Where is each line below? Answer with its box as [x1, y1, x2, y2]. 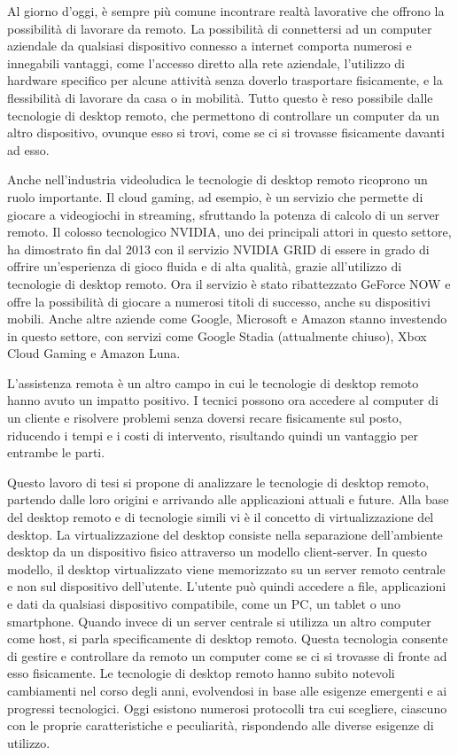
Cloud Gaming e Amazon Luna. [7, 344, 181, 362]
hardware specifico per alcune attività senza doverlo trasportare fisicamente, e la [7, 71, 443, 90]
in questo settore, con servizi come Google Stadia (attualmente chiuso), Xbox [7, 326, 427, 345]
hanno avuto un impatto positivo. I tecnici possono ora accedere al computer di [7, 391, 439, 409]
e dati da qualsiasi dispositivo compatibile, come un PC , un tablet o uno [7, 595, 400, 612]
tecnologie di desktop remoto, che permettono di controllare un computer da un [7, 105, 439, 124]
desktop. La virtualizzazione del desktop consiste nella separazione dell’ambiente [7, 525, 443, 543]
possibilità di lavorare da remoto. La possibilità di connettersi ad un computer [7, 19, 432, 37]
